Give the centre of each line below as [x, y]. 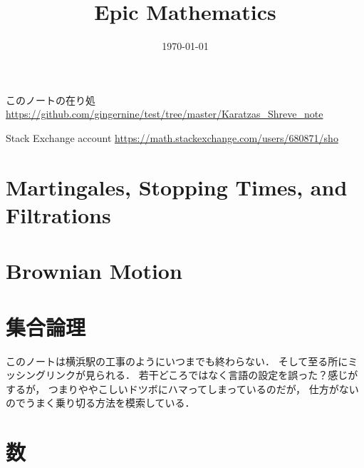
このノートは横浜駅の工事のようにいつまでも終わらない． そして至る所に [177, 361]
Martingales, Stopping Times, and [177, 187]
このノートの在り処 [51, 100]
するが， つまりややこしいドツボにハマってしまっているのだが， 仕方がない [182, 388]
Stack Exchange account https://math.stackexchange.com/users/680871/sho [172, 137]
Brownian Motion [94, 271]
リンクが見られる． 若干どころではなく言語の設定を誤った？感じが [202, 375]
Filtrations [58, 214]
